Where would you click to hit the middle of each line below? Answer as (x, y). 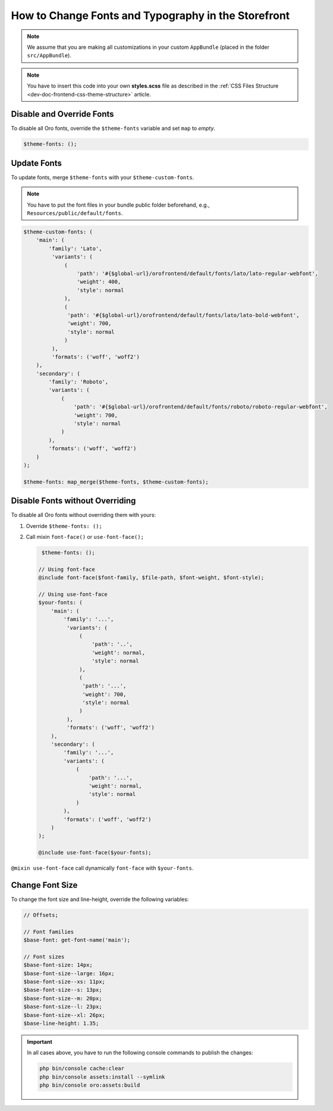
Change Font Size (44, 885)
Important (40, 1042)
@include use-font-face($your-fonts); (95, 853)
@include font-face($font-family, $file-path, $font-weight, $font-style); (151, 578)
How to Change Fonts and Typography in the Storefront (150, 15)
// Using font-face (67, 569)
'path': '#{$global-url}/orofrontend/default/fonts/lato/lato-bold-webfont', (183, 315)
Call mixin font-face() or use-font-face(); (85, 537)
